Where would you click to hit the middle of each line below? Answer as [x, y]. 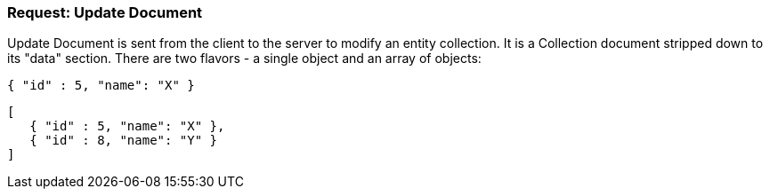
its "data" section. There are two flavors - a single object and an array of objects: [244, 59]
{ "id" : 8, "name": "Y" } [124, 141]
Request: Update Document [105, 12]
